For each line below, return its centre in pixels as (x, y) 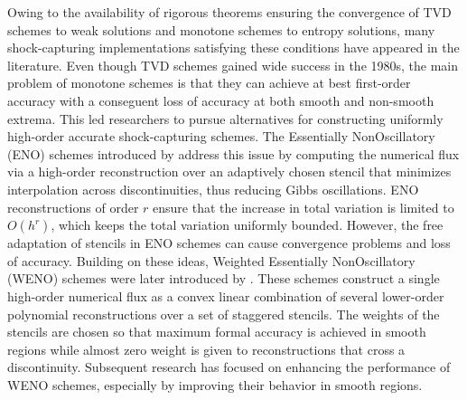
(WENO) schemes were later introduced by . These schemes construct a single (224, 278)
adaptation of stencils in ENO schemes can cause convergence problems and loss (229, 243)
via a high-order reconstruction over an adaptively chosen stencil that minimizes (229, 171)
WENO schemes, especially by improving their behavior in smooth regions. (215, 384)
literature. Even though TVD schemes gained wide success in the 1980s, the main (233, 65)
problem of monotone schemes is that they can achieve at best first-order (209, 83)
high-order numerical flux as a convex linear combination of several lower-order (226, 295)
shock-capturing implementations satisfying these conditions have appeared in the (233, 48)
